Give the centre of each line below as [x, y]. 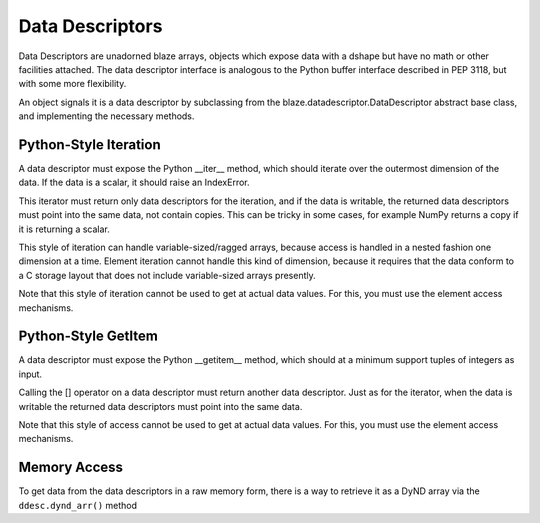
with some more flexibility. [72, 84]
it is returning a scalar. [64, 229]
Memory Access [71, 467]
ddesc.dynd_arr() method [78, 505]
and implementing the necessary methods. [106, 116]
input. [30, 374]
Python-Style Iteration [89, 144]
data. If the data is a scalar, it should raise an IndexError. [134, 182]
